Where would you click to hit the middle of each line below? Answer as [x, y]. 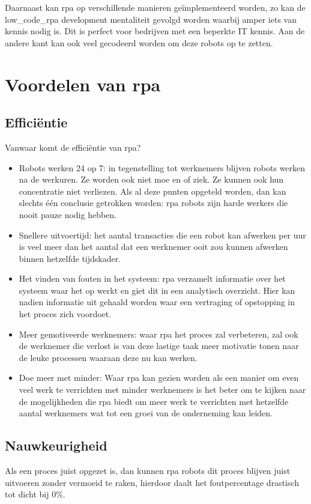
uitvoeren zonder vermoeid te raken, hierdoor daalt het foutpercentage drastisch [152, 482]
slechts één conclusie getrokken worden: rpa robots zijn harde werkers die [153, 203]
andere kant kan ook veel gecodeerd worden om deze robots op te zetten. [139, 42]
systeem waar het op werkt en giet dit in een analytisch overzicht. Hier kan [157, 290]
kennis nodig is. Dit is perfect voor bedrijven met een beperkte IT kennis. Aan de [155, 31]
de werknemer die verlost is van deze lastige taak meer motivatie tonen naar [159, 346]
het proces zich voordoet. [65, 314]
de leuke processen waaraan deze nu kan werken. [108, 357]
